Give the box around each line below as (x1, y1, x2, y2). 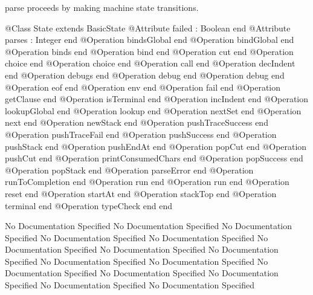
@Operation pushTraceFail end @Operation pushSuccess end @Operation (5, 128, 277, 140)
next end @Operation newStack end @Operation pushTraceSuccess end (5, 116, 268, 129)
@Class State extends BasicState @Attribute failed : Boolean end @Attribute (5, 21, 291, 34)
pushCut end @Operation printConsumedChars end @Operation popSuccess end (5, 152, 303, 164)
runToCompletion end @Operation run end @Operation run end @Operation (5, 175, 289, 188)
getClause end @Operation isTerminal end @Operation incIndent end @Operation (5, 92, 309, 105)
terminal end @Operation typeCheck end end (5, 199, 172, 212)
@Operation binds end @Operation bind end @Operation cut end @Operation (5, 45, 294, 57)
